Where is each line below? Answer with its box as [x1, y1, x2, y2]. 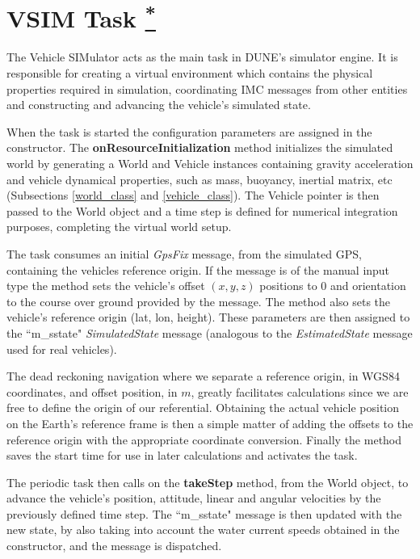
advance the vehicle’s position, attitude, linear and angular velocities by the [6, 490, 381, 506]
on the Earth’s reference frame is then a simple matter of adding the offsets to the [6, 414, 414, 431]
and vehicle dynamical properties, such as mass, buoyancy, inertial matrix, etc [6, 170, 393, 187]
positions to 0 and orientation [259, 277, 406, 294]
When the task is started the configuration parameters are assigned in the [6, 123, 372, 140]
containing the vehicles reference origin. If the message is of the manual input [6, 261, 390, 278]
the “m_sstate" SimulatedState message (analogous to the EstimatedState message [6, 324, 413, 341]
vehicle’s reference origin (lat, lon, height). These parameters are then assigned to [6, 309, 410, 326]
